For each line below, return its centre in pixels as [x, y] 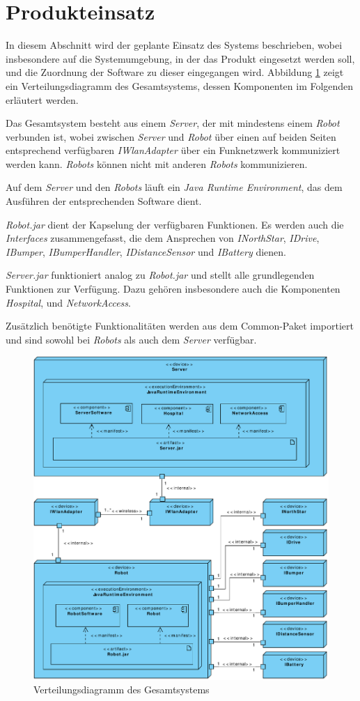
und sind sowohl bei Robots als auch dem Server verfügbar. [131, 339]
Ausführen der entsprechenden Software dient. [104, 201]
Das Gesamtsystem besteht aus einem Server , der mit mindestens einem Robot [173, 123]
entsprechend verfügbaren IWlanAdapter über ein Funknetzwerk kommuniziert [173, 150]
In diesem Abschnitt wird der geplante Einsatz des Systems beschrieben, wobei [174, 45]
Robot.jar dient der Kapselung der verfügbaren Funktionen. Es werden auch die [175, 224]
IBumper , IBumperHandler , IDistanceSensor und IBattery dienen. [146, 251]
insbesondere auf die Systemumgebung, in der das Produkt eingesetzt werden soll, [180, 58]
